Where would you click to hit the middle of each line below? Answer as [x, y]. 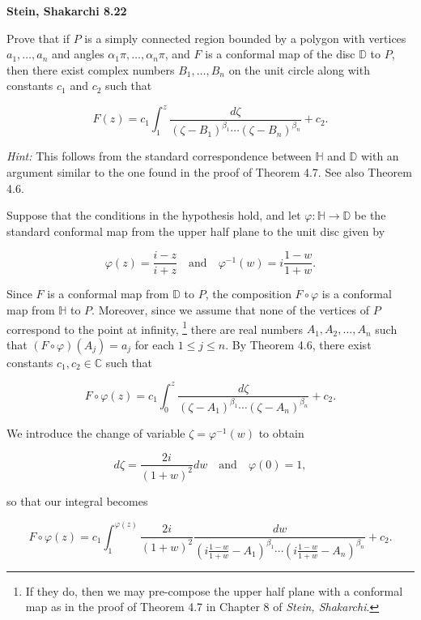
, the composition [248, 294]
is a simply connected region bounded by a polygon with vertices [245, 38]
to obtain [281, 432]
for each [155, 344]
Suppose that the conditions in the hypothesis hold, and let [154, 215]
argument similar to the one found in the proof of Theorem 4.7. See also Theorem [209, 172]
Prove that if [38, 38]
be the [370, 215]
